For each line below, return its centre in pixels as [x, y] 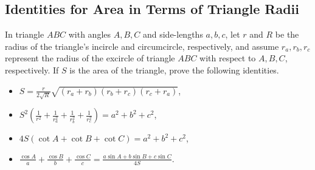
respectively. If [32, 70]
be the [287, 34]
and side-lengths [173, 34]
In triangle [25, 34]
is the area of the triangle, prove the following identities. [174, 70]
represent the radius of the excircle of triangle [90, 58]
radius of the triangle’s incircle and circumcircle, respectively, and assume [142, 46]
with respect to [228, 58]
